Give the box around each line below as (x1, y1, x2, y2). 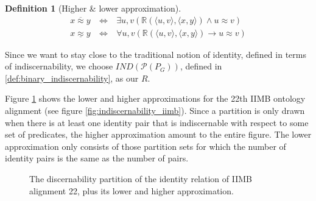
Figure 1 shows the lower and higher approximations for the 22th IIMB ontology (5, 92, 306, 105)
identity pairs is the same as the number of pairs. (5, 152, 189, 164)
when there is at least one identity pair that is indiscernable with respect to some (5, 116, 309, 129)
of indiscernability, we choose (5, 60, 113, 72)
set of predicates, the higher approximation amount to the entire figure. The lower (5, 128, 312, 141)
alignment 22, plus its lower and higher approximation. (29, 184, 234, 197)
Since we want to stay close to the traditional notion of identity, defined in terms (5, 48, 306, 60)
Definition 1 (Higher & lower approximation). (5, 2, 181, 14)
